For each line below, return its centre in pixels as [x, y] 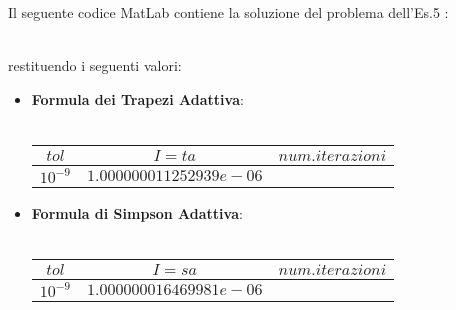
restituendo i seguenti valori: [95, 65]
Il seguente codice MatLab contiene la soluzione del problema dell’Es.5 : [228, 12]
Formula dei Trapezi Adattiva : [137, 98]
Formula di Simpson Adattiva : [137, 212]
